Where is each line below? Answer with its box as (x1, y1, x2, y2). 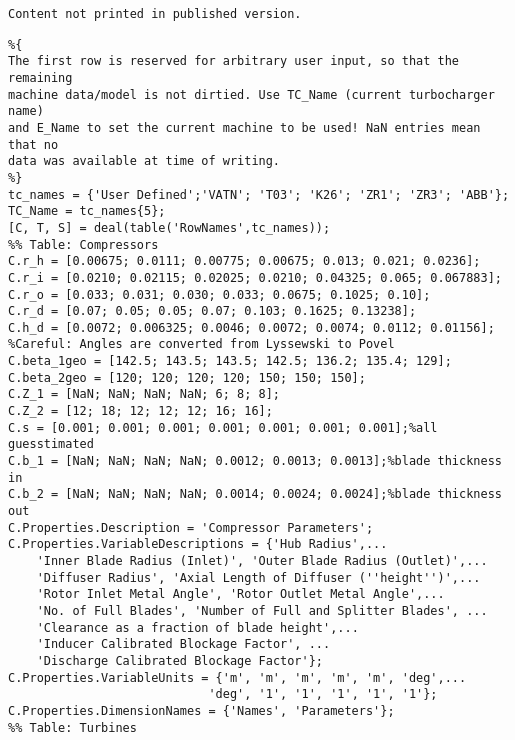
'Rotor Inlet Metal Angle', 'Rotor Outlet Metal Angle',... (36, 587, 445, 602)
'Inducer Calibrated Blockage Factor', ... (36, 637, 331, 652)
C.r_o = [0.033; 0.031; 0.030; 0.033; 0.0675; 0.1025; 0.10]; (8, 287, 431, 302)
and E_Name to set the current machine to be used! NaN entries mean (8, 120, 481, 135)
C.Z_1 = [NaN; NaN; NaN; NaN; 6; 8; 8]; (8, 387, 281, 402)
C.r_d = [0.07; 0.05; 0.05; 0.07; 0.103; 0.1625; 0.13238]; (8, 304, 417, 319)
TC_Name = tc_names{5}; (8, 204, 166, 219)
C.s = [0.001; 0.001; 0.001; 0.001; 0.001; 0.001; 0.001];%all (8, 420, 438, 435)
